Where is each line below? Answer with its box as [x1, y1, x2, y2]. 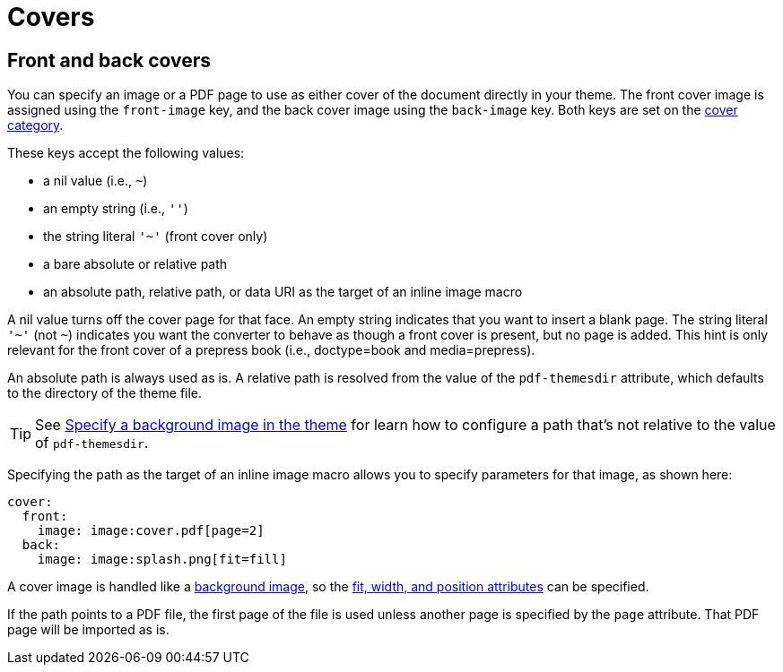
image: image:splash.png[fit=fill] [37, 552, 287, 567]
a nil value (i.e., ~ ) [43, 173, 148, 189]
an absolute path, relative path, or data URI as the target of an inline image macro [43, 284, 523, 300]
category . [7, 117, 64, 134]
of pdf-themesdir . [35, 434, 149, 452]
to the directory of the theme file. [7, 385, 203, 401]
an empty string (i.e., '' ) [43, 201, 188, 217]
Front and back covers [7, 48, 212, 72]
